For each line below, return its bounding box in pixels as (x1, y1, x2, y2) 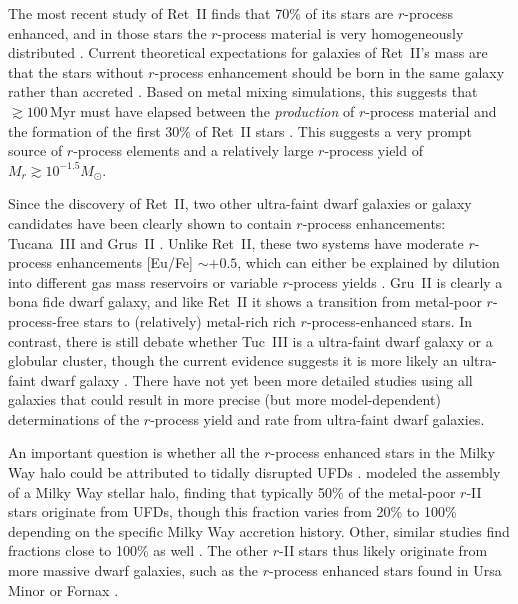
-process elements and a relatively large (73, 140, 314, 161)
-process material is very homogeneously (217, 22, 464, 43)
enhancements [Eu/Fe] (56, 252, 193, 273)
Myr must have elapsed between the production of (49, 100, 355, 121)
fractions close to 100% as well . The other (8, 540, 269, 561)
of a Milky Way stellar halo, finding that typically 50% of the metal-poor (8, 481, 456, 502)
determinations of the (8, 408, 140, 429)
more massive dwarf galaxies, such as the (8, 560, 259, 581)
